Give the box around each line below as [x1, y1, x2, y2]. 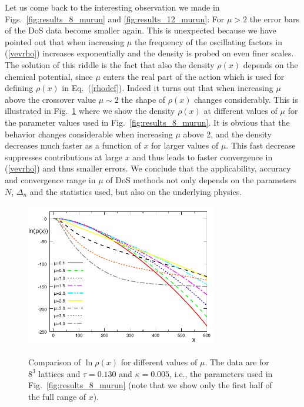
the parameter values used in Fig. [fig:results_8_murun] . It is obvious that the [5, 116, 290, 128]
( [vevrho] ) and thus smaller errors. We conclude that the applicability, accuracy [5, 162, 291, 174]
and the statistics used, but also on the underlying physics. [29, 185, 242, 197]
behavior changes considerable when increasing [5, 127, 173, 140]
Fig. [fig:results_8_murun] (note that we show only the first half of [28, 379, 272, 391]
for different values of [121, 356, 198, 368]
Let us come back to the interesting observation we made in [5, 1, 220, 13]
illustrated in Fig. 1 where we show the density [5, 105, 175, 117]
